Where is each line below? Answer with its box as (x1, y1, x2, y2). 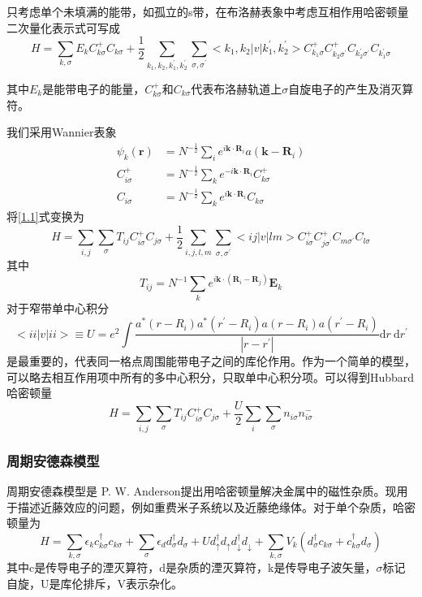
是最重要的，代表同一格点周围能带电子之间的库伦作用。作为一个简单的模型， (6, 353, 416, 370)
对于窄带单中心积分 (6, 299, 109, 316)
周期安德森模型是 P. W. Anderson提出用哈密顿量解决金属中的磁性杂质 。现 (6, 482, 397, 499)
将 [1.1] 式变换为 (6, 208, 84, 225)
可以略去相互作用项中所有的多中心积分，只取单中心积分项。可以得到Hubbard (6, 368, 415, 385)
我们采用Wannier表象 (6, 123, 117, 141)
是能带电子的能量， (42, 80, 145, 97)
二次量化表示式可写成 (6, 19, 120, 36)
